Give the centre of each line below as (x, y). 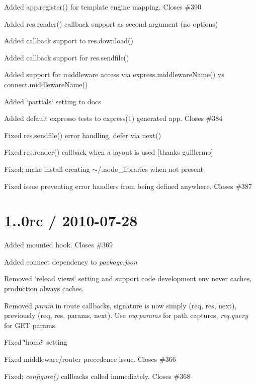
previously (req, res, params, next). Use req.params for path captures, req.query (126, 315)
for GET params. (31, 325)
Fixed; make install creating (47, 169)
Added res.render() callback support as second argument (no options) (111, 23)
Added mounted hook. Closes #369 (58, 245)
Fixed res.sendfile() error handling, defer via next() (83, 135)
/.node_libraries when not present (151, 169)
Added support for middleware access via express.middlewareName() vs (114, 74)
